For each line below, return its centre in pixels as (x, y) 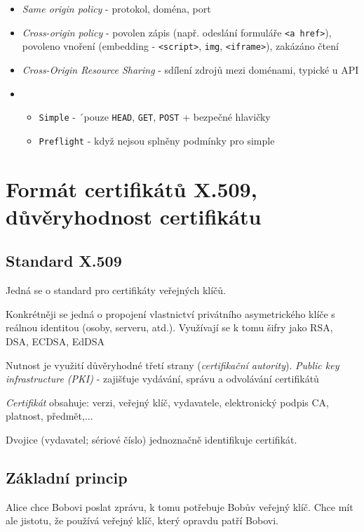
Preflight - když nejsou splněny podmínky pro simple (157, 140)
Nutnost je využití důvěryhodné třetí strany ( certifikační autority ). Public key (173, 365)
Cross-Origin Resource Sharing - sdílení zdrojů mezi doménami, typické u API (190, 69)
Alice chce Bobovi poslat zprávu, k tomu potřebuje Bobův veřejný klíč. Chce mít (180, 506)
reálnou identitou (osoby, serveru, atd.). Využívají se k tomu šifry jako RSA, (169, 327)
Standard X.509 (64, 261)
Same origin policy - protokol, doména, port (116, 8)
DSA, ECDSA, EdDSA (55, 341)
